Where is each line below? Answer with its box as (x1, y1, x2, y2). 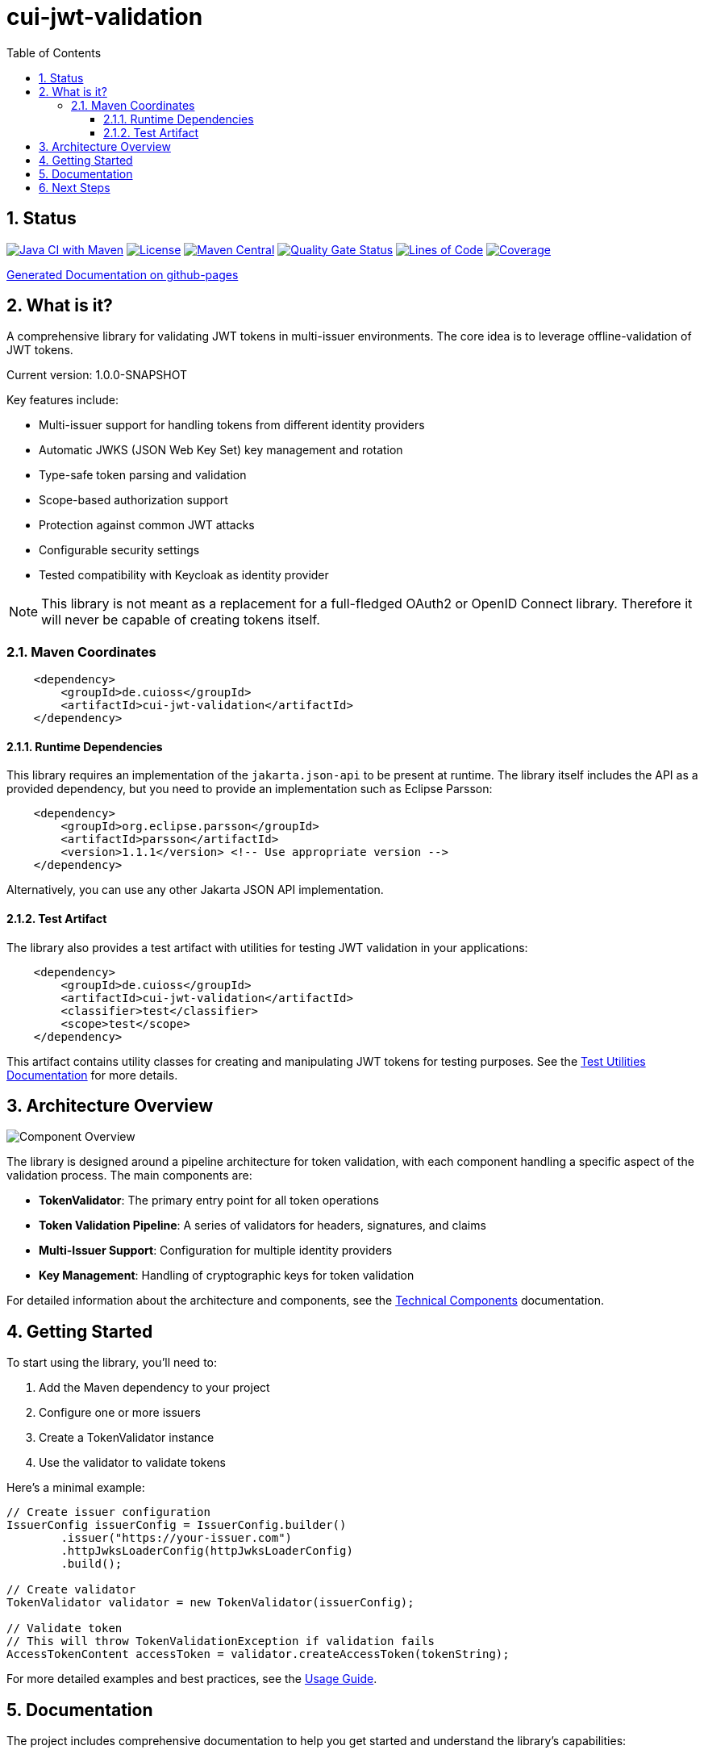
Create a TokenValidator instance (39, 1430, 215, 1445)
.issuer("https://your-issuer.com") (60, 1531, 293, 1545)
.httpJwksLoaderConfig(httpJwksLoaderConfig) (60, 1544, 353, 1558)
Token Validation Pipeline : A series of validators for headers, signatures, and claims (39, 1218, 486, 1233)
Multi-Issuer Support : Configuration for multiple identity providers (39, 1243, 393, 1258)
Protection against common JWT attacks (39, 518, 255, 532)
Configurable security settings (39, 543, 200, 558)
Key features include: (6, 393, 119, 407)
